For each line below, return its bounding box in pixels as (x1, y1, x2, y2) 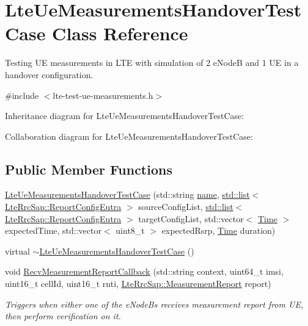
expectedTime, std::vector (5, 224, 101, 237)
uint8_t (116, 224, 145, 237)
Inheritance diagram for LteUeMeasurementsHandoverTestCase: (5, 109, 244, 122)
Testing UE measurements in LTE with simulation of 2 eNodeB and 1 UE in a (5, 56, 299, 69)
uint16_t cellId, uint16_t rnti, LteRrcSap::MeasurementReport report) (5, 277, 271, 290)
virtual (5, 244, 30, 257)
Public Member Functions (5, 159, 172, 178)
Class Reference (52, 21, 188, 46)
